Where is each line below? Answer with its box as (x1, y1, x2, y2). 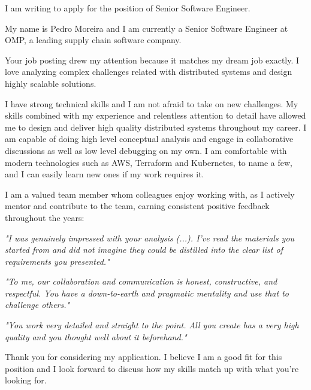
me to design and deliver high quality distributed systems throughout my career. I (5, 120, 307, 133)
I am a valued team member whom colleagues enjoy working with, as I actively (5, 188, 295, 200)
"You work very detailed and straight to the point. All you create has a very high (5, 319, 299, 331)
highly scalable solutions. (5, 77, 96, 89)
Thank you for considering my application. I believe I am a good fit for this (5, 350, 282, 363)
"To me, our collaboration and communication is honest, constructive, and (5, 275, 277, 288)
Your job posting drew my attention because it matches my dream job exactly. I (5, 53, 300, 66)
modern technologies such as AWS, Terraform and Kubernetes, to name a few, (5, 156, 292, 168)
